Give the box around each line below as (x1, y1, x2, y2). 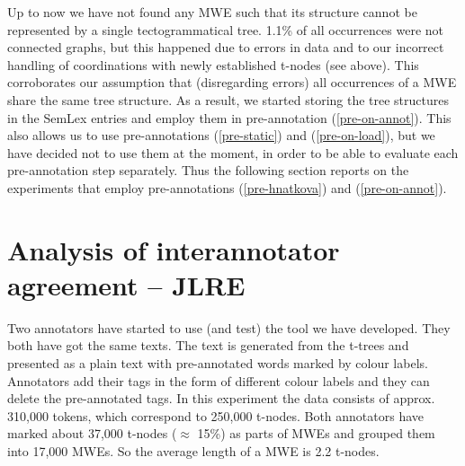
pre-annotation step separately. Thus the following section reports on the (7, 161, 409, 180)
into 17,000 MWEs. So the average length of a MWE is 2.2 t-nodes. (7, 442, 380, 460)
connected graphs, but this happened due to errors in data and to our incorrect (7, 38, 444, 57)
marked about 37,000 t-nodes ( (7, 424, 177, 443)
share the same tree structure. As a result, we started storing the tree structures (7, 90, 450, 109)
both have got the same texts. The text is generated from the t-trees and (7, 336, 409, 355)
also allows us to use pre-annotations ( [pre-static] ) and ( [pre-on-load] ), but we (7, 126, 435, 145)
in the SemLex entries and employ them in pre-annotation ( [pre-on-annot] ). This (7, 108, 452, 127)
